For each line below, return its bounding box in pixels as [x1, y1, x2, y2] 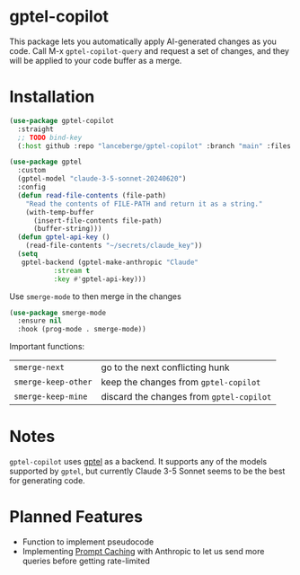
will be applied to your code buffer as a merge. [9, 55, 182, 66]
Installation [9, 87, 95, 107]
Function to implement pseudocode [22, 536, 154, 547]
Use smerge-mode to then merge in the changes [9, 290, 181, 302]
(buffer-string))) [32, 225, 102, 234]
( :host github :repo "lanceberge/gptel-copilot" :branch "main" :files [17, 141, 292, 150]
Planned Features [9, 507, 144, 527]
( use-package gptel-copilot [9, 116, 115, 125]
